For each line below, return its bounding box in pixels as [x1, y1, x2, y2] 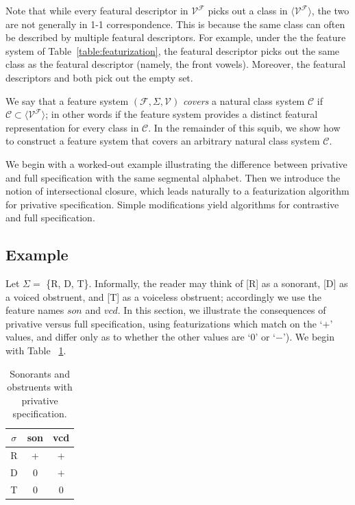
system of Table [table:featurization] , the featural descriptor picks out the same [5, 43, 340, 58]
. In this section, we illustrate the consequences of [117, 303, 326, 317]
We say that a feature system [5, 93, 129, 108]
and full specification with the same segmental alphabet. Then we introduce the [5, 170, 341, 184]
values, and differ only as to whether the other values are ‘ [5, 330, 251, 344]
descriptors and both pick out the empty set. [5, 70, 193, 84]
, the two [311, 3, 350, 17]
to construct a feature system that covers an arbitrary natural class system [5, 134, 320, 148]
